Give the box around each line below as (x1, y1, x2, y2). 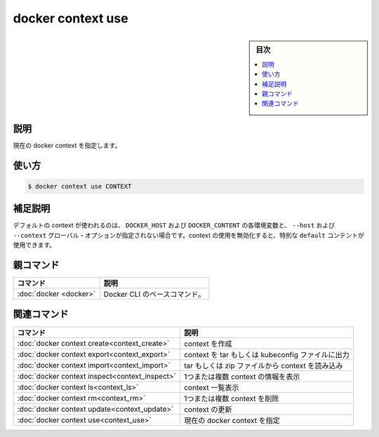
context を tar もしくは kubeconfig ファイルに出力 (183, 349, 350, 359)
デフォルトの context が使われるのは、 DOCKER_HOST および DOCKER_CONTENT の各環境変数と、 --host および (13, 221, 335, 229)
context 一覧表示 (183, 382, 239, 392)
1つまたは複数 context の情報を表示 (183, 372, 300, 382)
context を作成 (183, 339, 232, 349)
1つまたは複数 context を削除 (183, 394, 279, 403)
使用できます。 (13, 241, 56, 249)
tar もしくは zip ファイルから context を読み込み (183, 361, 343, 370)
